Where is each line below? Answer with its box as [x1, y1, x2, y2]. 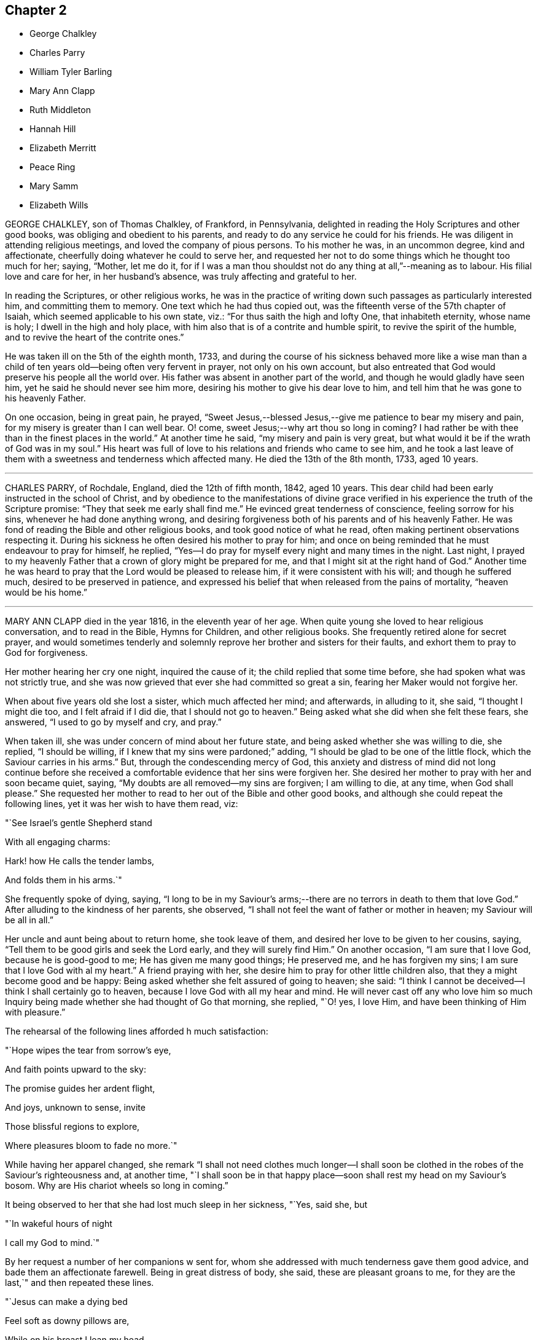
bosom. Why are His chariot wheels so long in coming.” [5, 1180, 228, 1191]
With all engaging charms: [5, 837, 111, 848]
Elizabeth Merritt [29, 143, 96, 154]
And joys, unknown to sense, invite [5, 1102, 146, 1113]
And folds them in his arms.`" [5, 875, 122, 886]
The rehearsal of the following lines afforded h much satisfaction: [5, 1026, 268, 1037]
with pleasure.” [5, 1007, 66, 1018]
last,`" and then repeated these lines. [5, 1277, 154, 1288]
